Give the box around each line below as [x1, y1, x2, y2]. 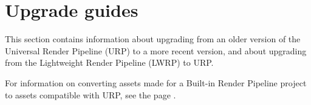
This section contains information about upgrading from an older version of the [5, 33, 301, 45]
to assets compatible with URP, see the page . [5, 88, 176, 101]
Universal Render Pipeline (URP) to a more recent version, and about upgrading [5, 44, 307, 57]
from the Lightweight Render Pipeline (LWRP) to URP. [5, 56, 214, 69]
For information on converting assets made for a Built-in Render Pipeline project [5, 76, 307, 89]
